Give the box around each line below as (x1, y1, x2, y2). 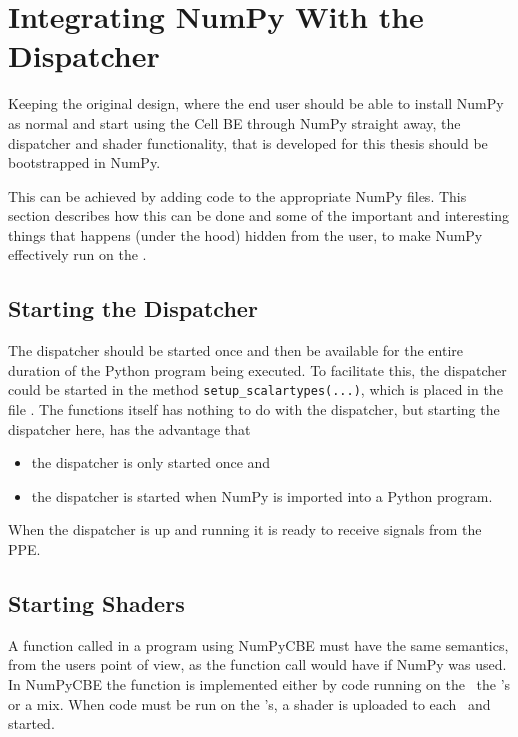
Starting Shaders (8, 588, 185, 619)
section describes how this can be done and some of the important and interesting (8, 205, 510, 226)
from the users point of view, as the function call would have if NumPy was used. (8, 654, 507, 675)
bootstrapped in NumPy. (8, 152, 161, 173)
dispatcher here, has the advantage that (8, 418, 251, 439)
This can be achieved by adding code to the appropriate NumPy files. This (8, 185, 467, 206)
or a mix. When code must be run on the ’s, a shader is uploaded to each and (8, 693, 491, 714)
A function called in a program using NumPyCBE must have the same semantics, (8, 634, 509, 655)
